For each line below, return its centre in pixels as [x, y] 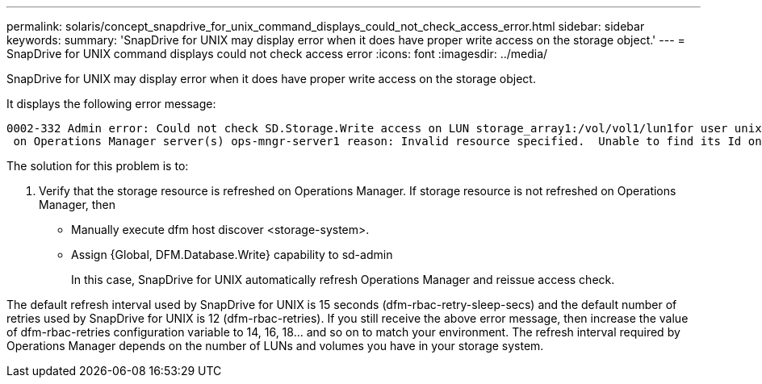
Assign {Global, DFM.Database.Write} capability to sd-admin [232, 255]
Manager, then [77, 205]
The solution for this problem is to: [98, 166]
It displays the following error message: [111, 104]
